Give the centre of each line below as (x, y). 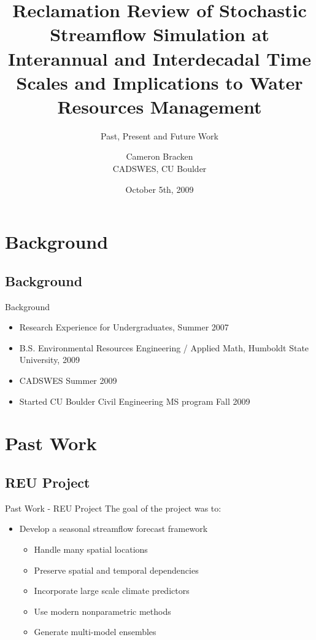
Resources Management (160, 106)
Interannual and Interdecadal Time (160, 58)
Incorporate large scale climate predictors (112, 591)
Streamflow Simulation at (160, 34)
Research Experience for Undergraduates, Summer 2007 (124, 327)
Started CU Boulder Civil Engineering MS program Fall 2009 (135, 401)
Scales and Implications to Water (160, 82)
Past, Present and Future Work (160, 135)
